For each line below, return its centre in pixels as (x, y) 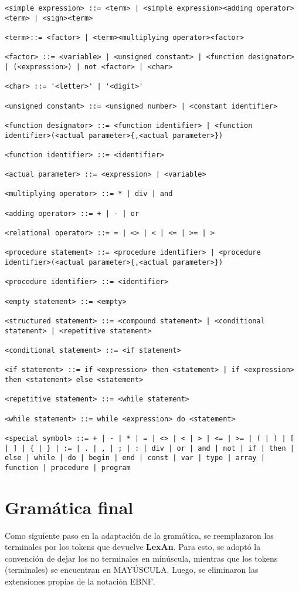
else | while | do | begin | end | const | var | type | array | (135, 458)
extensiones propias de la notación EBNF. (80, 581)
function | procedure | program (68, 467)
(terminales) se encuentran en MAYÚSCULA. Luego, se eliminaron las (132, 570)
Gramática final (69, 507)
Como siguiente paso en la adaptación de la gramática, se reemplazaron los (139, 535)
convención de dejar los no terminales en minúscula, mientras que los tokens (141, 558)
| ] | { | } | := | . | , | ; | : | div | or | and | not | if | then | (149, 448)
